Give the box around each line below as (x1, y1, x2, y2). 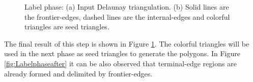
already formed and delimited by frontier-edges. (4, 68, 153, 78)
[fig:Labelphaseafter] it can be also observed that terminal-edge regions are (4, 58, 237, 68)
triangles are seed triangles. (24, 21, 109, 32)
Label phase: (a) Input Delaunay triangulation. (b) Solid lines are (24, 2, 229, 12)
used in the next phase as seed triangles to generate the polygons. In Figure (4, 48, 240, 59)
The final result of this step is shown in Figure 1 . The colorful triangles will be (4, 38, 249, 49)
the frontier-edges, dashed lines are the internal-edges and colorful (24, 11, 230, 22)
